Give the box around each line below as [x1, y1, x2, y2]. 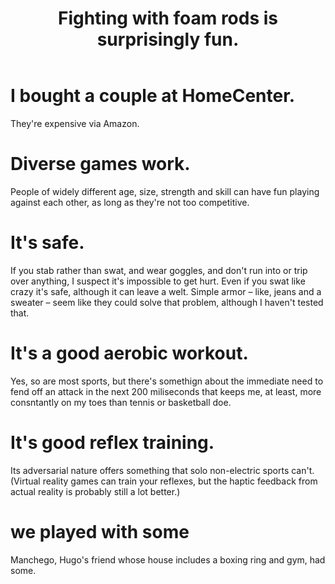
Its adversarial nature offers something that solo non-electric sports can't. [10, 464, 315, 476]
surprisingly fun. [96, 28, 240, 51]
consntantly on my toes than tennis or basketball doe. [10, 396, 232, 408]
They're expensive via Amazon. [10, 117, 140, 129]
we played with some [10, 520, 190, 543]
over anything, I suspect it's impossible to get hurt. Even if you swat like [10, 275, 306, 287]
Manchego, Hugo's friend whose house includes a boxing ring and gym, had [10, 553, 326, 566]
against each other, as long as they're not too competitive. [10, 196, 250, 208]
